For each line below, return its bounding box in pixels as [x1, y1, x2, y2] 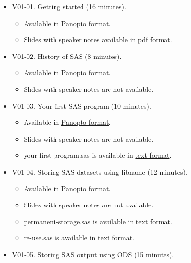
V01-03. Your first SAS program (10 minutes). [12, 100, 151, 111]
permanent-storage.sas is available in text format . [24, 216, 172, 226]
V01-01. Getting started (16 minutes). [12, 1, 126, 11]
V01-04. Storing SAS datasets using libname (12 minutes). [12, 166, 188, 176]
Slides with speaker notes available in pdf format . [24, 34, 172, 45]
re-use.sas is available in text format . [24, 233, 134, 243]
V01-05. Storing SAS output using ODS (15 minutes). [12, 249, 174, 259]
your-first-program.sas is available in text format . [24, 150, 172, 160]
